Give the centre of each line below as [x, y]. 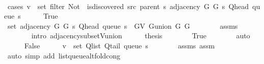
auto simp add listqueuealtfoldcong [64, 55]
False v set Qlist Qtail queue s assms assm [120, 45]
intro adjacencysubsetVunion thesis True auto [141, 36]
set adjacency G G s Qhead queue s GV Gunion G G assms [123, 25]
